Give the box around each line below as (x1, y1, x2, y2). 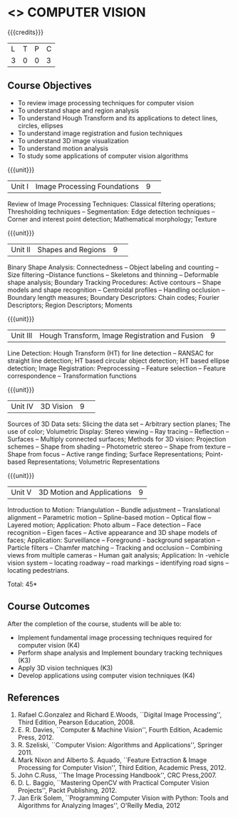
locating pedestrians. (7, 566, 70, 574)
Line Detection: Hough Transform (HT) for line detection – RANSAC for (7, 348, 214, 357)
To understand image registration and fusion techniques (17, 129, 183, 137)
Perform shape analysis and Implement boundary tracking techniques (17, 648, 223, 657)
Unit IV (11, 401, 34, 411)
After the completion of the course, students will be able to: (7, 619, 182, 628)
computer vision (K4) (17, 640, 81, 649)
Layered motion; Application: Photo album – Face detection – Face (7, 521, 202, 529)
